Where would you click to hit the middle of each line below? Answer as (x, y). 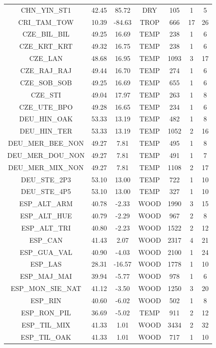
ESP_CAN (46, 240)
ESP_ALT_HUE (46, 216)
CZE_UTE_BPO (46, 106)
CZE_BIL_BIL (46, 34)
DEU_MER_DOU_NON (46, 155)
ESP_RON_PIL (46, 312)
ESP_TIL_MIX (46, 324)
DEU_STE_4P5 (46, 191)
